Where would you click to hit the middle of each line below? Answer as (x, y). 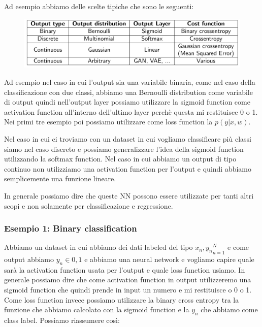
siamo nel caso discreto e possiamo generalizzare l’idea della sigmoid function (124, 149)
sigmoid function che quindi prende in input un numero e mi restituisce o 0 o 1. (128, 289)
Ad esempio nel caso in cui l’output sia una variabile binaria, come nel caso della (130, 82)
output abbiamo (29, 259)
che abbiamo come (229, 309)
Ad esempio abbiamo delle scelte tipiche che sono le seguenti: (99, 6)
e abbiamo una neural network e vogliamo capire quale (169, 259)
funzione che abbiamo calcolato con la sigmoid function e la (97, 309)
